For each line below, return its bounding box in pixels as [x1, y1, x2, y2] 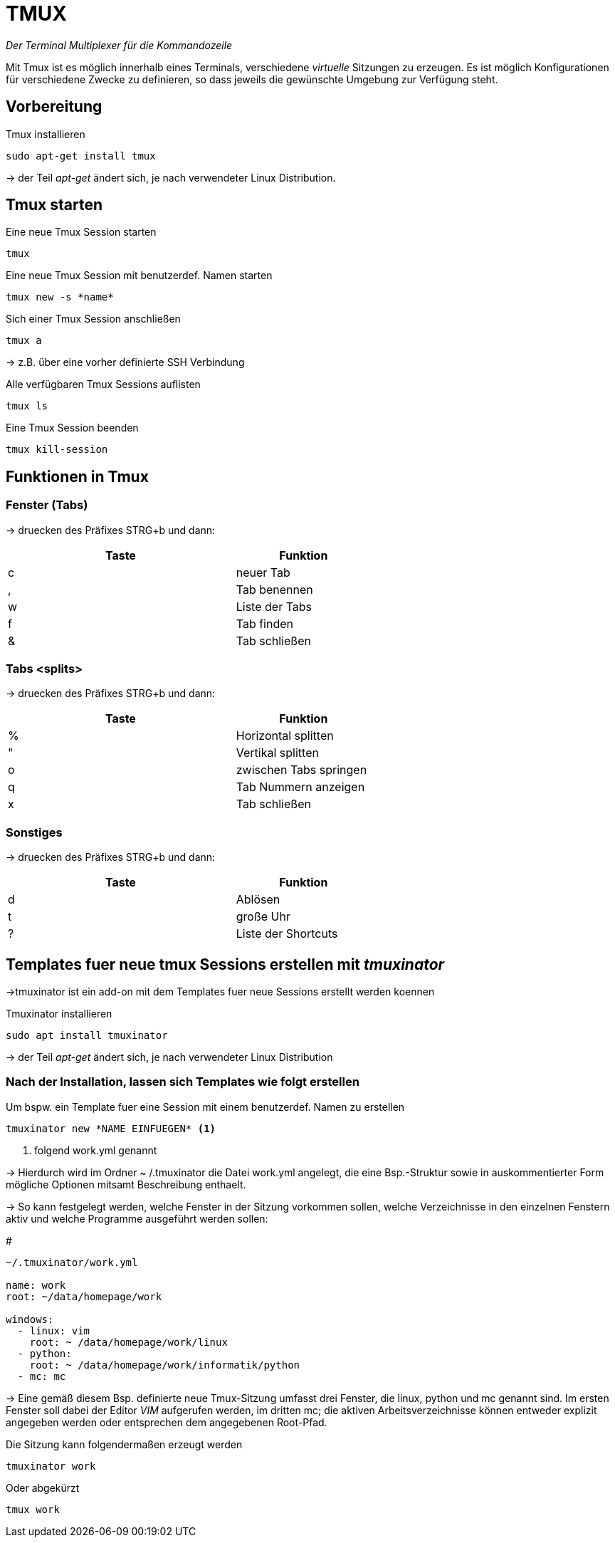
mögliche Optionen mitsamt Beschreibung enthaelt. [6, 1178, 246, 1191]
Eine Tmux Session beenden [6, 422, 139, 434]
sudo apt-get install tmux [6, 150, 156, 162]
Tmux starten [6, 196, 102, 214]
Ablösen [236, 892, 280, 907]
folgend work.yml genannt [34, 1144, 157, 1156]
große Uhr [236, 909, 290, 924]
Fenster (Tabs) [6, 498, 88, 513]
